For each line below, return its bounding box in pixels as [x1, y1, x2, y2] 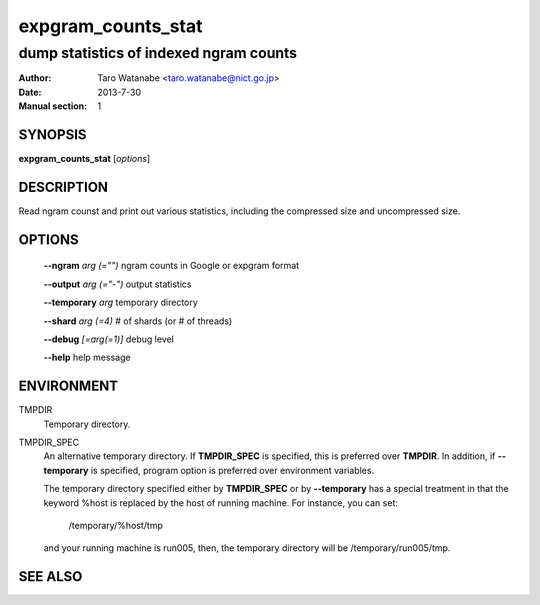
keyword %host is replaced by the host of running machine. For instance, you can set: [43, 496, 399, 509]
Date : [18, 86, 42, 98]
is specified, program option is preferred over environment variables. [90, 464, 375, 476]
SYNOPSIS [18, 126, 87, 143]
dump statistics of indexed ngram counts [18, 44, 298, 62]
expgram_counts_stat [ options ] [18, 153, 151, 165]
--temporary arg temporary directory [43, 296, 199, 309]
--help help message [43, 351, 131, 364]
